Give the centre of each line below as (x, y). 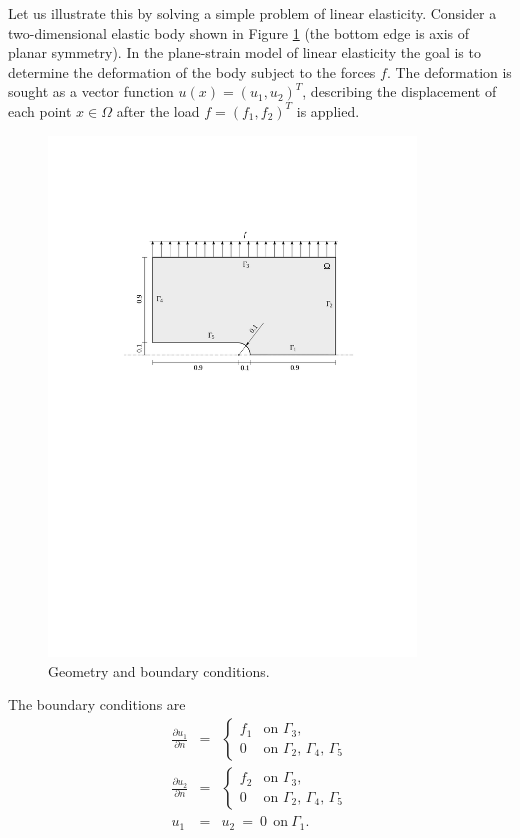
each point (40, 110)
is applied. (328, 110)
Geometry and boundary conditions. (159, 670)
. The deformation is (449, 71)
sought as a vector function (91, 91)
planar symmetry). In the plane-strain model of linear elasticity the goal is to (244, 52)
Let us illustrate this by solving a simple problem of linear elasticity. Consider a (252, 13)
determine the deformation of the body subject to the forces (192, 71)
